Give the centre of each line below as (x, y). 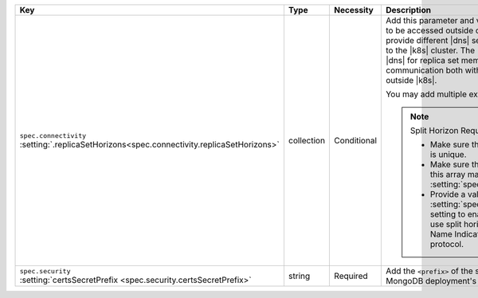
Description (408, 10)
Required (351, 276)
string (299, 276)
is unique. (448, 154)
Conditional (356, 141)
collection (307, 141)
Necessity (354, 10)
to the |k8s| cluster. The (430, 50)
